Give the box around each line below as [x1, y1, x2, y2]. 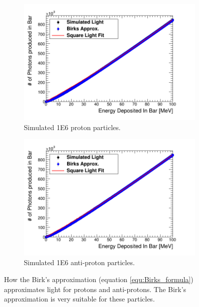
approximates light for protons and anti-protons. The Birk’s [4, 284, 186, 294]
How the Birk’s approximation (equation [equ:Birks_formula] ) [4, 274, 194, 284]
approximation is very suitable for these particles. [4, 294, 155, 304]
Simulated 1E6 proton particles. [24, 122, 121, 132]
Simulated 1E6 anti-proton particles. [24, 257, 135, 268]
